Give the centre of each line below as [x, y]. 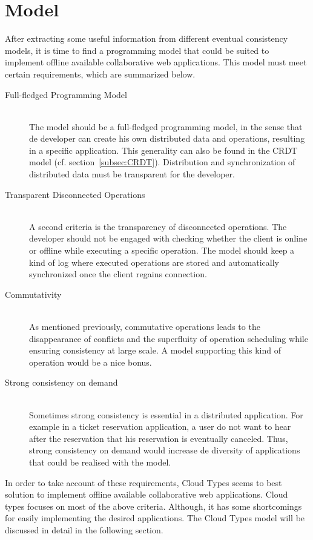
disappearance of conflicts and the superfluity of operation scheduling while [169, 338]
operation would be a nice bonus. [91, 362]
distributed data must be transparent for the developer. [132, 174]
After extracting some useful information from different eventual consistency [147, 38]
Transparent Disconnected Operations [75, 194]
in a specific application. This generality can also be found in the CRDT [163, 150]
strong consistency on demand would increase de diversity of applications [165, 450]
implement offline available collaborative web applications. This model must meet [156, 62]
